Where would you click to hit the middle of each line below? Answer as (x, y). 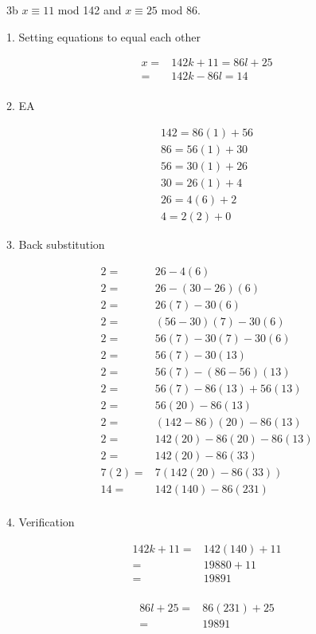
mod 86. (181, 10)
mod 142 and (90, 10)
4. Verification (41, 522)
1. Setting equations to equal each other (103, 36)
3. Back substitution (56, 244)
